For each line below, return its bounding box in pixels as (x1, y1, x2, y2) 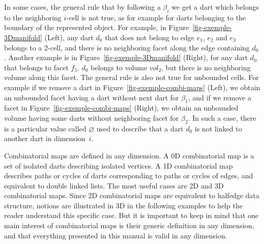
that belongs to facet (4, 62, 69, 72)
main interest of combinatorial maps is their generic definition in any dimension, (4, 220, 254, 231)
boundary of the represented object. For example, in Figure (4, 22, 189, 33)
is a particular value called (4, 123, 86, 133)
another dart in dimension (4, 133, 85, 144)
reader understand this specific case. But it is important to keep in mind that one (4, 210, 259, 221)
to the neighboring (4, 12, 62, 22)
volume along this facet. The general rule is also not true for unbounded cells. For (4, 72, 259, 83)
